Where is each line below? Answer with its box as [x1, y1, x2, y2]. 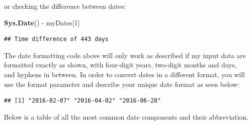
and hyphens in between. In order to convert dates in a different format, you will [4, 69, 245, 79]
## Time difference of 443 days [4, 36, 109, 43]
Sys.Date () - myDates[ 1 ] [4, 17, 80, 27]
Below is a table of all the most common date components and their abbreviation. [4, 111, 249, 122]
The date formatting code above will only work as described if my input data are [4, 50, 246, 60]
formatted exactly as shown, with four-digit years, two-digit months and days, [4, 60, 237, 70]
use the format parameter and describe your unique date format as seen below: [4, 79, 239, 89]
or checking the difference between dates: [4, 1, 126, 11]
